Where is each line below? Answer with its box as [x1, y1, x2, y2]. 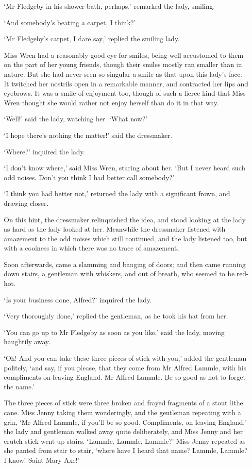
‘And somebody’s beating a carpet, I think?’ [4, 17, 136, 27]
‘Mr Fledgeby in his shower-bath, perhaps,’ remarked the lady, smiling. [4, 1, 215, 11]
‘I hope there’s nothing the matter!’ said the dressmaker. [4, 130, 172, 140]
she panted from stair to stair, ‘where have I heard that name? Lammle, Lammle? [4, 445, 248, 455]
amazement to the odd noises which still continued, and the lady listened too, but [4, 233, 247, 243]
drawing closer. [4, 198, 49, 208]
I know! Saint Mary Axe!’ [4, 454, 80, 465]
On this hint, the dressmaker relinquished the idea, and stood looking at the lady [4, 214, 246, 224]
